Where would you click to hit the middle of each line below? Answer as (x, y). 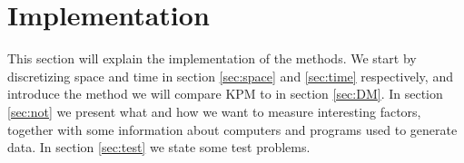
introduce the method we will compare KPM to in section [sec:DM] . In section (225, 94)
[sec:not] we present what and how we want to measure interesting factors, (214, 111)
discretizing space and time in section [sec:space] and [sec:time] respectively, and (230, 76)
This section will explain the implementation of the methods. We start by (212, 58)
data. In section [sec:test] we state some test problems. (159, 147)
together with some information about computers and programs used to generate (232, 129)
